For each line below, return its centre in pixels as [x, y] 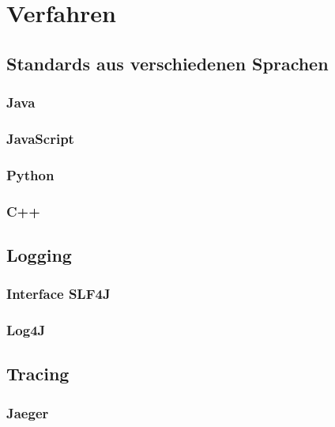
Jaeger [28, 412]
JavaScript [40, 138]
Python [30, 174]
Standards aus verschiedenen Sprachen [167, 63]
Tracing [38, 374]
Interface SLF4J [58, 294]
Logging [39, 254]
